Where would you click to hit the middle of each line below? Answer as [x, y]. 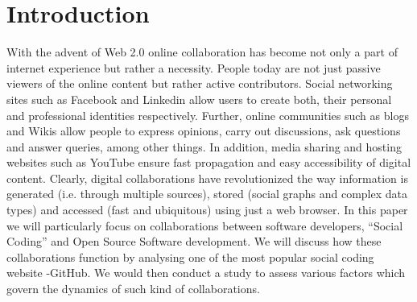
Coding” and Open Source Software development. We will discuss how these [194, 241]
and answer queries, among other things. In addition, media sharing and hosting [204, 146]
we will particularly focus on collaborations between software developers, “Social [205, 225]
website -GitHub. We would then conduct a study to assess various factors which [206, 273]
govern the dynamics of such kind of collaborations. [133, 289]
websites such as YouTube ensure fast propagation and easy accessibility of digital [209, 162]
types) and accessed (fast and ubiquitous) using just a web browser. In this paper [207, 210]
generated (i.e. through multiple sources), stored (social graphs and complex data [207, 194]
